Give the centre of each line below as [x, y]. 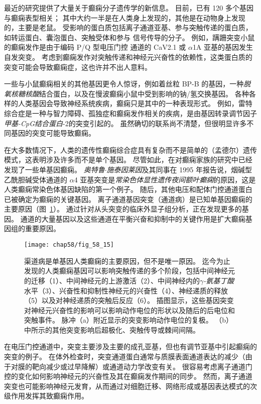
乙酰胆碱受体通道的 [36, 179]
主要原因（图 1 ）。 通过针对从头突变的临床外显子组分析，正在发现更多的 [123, 209]
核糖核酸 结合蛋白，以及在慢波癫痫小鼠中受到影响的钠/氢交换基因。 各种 [130, 93]
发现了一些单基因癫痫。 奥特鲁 [54, 169]
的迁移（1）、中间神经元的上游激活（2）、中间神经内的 [112, 280]
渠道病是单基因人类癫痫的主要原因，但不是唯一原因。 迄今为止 [127, 261]
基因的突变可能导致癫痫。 [53, 133]
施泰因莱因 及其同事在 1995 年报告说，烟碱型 [179, 169]
